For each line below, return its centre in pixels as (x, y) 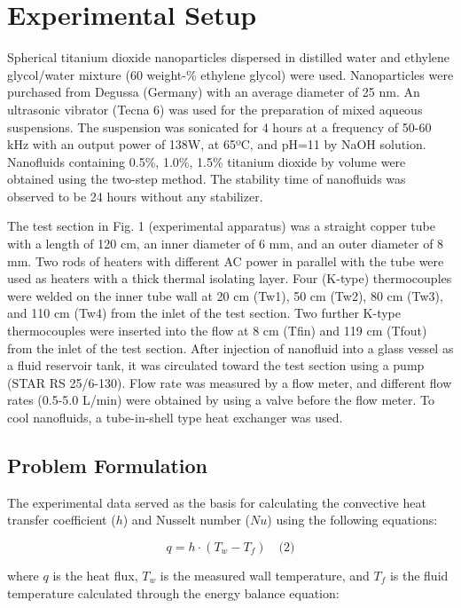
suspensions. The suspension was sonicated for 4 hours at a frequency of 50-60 (219, 126)
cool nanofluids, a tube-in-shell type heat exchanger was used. (175, 417)
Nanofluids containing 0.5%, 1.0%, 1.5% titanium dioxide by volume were (207, 161)
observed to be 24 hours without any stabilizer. (135, 196)
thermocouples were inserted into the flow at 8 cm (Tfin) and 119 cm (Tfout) (217, 331)
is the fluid (419, 575)
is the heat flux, (95, 575)
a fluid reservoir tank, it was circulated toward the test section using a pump (216, 365)
